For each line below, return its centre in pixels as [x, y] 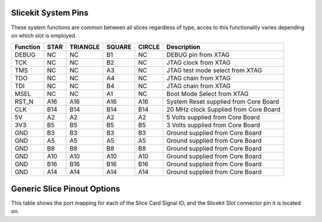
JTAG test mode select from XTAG [214, 70]
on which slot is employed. [44, 35]
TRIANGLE [85, 47]
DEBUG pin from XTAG [198, 55]
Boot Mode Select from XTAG [208, 94]
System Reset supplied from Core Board [223, 102]
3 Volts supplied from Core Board [213, 125]
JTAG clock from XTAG [198, 62]
